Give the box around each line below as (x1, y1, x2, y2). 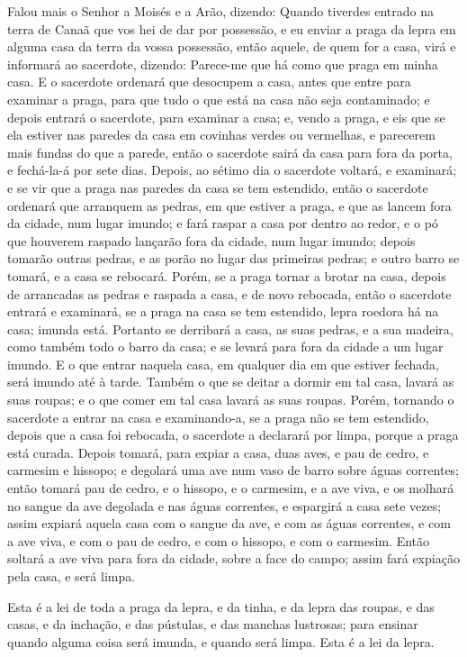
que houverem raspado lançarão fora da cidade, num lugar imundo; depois (7, 231, 416, 250)
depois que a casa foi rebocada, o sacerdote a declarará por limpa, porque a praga (7, 425, 459, 444)
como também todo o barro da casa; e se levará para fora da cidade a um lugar (7, 337, 444, 356)
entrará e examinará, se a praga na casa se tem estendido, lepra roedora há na (7, 302, 439, 321)
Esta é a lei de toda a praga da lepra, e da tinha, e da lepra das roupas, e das (7, 597, 435, 616)
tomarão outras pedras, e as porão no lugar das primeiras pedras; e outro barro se (7, 249, 460, 268)
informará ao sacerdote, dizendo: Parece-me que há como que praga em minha (7, 54, 438, 73)
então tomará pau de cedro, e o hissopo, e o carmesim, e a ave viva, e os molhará (7, 479, 454, 497)
